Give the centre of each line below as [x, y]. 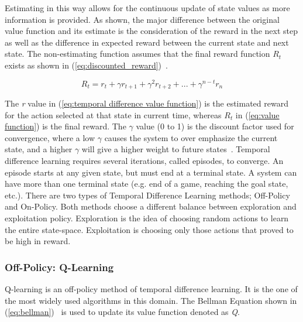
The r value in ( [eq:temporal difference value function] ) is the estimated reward [147, 103]
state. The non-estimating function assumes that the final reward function [137, 54]
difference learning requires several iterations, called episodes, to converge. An [144, 161]
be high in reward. [38, 241]
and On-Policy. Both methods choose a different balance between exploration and [151, 206]
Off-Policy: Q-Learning [59, 267]
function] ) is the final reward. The [66, 126]
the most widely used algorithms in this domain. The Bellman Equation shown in [151, 300]
